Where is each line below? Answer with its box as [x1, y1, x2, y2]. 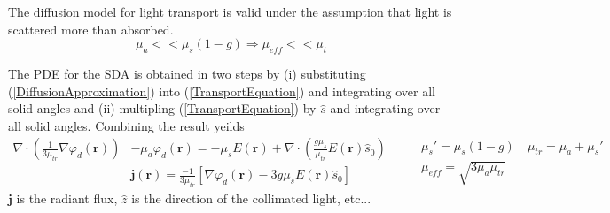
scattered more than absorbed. [8, 19, 174, 38]
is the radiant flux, [16, 189, 118, 208]
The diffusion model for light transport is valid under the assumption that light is [8, 3, 452, 20]
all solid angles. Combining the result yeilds [8, 116, 245, 134]
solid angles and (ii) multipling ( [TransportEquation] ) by [8, 99, 317, 118]
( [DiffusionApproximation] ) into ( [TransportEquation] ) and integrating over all [8, 81, 435, 100]
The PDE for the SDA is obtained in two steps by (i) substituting [8, 64, 366, 82]
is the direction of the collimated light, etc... [131, 189, 371, 208]
